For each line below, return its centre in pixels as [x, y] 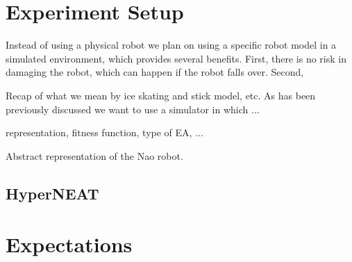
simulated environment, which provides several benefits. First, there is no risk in [176, 58]
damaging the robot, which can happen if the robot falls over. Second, [155, 72]
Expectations [69, 244]
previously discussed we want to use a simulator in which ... [133, 109]
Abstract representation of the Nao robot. [94, 155]
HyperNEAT [52, 193]
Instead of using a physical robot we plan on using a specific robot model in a [171, 45]
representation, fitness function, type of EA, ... [104, 132]
